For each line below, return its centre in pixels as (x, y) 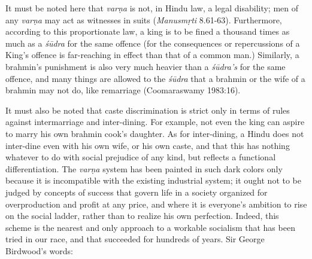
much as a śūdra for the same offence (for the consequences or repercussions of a (153, 43)
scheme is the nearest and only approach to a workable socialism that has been (150, 227)
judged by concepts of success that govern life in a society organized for (137, 192)
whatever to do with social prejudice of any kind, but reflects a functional (141, 157)
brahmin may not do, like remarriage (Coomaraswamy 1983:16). (123, 90)
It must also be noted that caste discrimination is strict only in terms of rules (148, 110)
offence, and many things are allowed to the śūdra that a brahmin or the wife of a (155, 78)
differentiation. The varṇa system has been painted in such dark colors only (144, 168)
